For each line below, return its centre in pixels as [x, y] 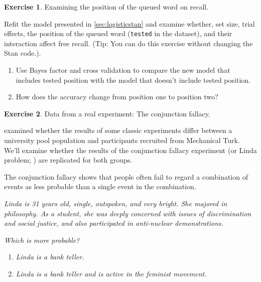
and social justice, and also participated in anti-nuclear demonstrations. [114, 223]
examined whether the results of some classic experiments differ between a [118, 130]
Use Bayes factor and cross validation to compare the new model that [123, 70]
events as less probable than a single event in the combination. [100, 186]
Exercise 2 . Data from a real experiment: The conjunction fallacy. [107, 113]
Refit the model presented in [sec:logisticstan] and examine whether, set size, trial [129, 23]
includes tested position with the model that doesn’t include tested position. [133, 80]
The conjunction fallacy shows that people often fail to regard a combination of [126, 176]
